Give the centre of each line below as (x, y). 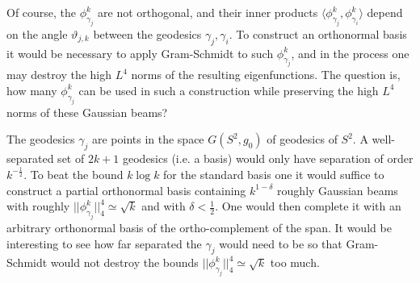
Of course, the (42, 12)
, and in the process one (350, 53)
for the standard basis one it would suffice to (274, 174)
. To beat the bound (73, 174)
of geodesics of (302, 139)
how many (32, 90)
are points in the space (148, 139)
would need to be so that (281, 243)
